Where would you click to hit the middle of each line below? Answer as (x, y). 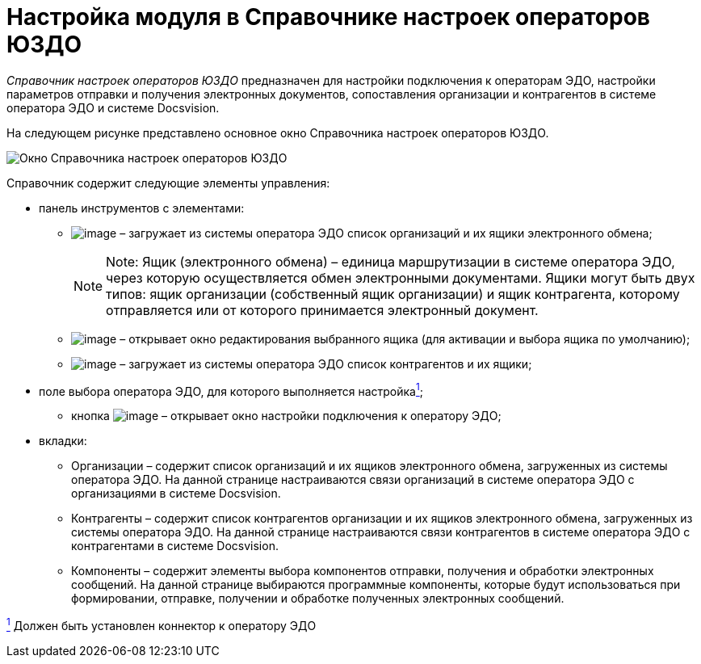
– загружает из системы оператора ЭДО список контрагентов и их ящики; (326, 364)
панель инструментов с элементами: (142, 208)
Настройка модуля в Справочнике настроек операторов (329, 17)
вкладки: (63, 441)
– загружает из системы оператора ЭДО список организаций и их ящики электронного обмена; (386, 233)
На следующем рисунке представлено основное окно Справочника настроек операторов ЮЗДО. (278, 132)
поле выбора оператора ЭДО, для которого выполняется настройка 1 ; (231, 390)
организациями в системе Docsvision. (176, 494)
